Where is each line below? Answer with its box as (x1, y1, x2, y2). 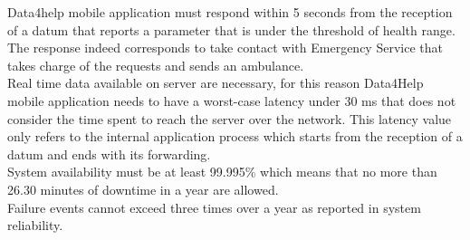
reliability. (7, 216, 63, 235)
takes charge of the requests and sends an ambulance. (7, 55, 304, 74)
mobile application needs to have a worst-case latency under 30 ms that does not (7, 91, 456, 110)
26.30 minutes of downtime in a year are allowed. (7, 179, 279, 198)
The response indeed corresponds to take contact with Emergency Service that (7, 38, 443, 57)
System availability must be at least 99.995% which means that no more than (7, 162, 437, 181)
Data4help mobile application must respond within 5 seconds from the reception (7, 3, 453, 21)
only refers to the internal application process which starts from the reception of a (7, 127, 463, 146)
